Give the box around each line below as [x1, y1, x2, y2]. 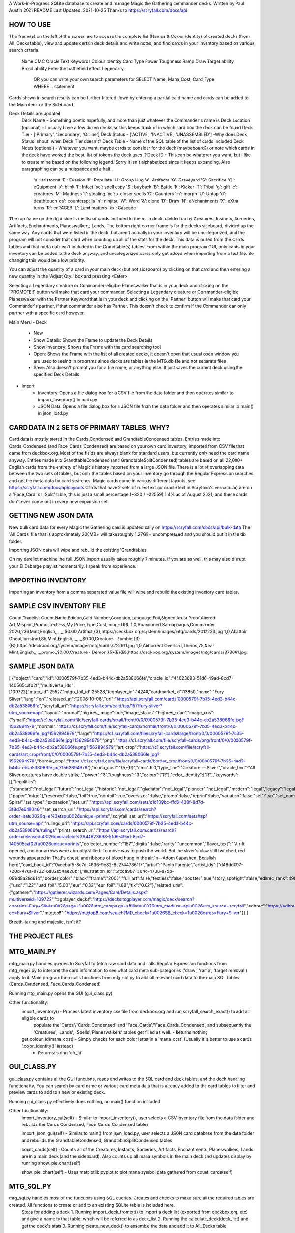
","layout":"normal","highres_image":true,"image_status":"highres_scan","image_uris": [41, 710, 215, 716]
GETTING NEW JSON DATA [9, 511, 93, 520]
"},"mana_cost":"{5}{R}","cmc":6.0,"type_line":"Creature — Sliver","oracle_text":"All [87, 765, 255, 771]
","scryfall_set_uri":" [108, 813, 148, 819]
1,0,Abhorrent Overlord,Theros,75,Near [136, 643, 215, 649]
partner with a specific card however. [9, 310, 85, 316]
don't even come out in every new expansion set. [9, 498, 109, 504]
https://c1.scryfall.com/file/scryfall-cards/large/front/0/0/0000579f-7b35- [94, 730, 244, 736]
